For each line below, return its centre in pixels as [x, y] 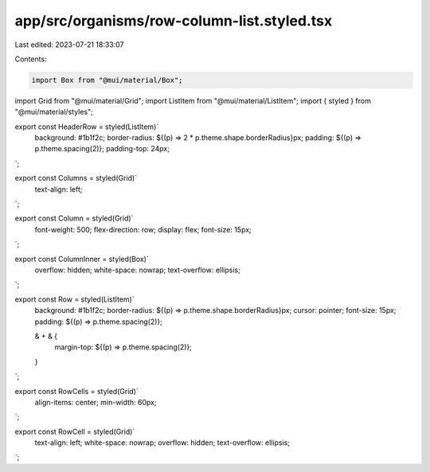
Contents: [31, 59]
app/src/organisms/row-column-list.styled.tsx [174, 21]
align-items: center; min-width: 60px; [96, 402]
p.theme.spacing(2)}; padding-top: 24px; [102, 149]
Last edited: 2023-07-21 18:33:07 [69, 45]
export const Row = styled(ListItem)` [74, 299]
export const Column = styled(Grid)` [74, 218]
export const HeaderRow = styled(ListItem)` [87, 127]
